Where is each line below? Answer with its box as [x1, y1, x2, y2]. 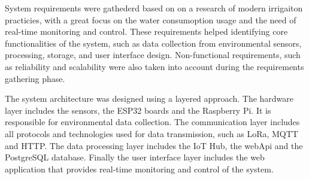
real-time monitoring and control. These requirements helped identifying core [5, 25, 288, 38]
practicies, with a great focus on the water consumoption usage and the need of [5, 13, 296, 26]
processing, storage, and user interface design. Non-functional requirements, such [5, 48, 301, 61]
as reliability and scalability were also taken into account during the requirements [5, 60, 304, 72]
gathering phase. [5, 72, 65, 84]
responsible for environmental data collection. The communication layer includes [5, 116, 300, 128]
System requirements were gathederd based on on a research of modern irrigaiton [5, 2, 303, 14]
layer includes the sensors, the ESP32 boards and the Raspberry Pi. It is [5, 104, 271, 116]
